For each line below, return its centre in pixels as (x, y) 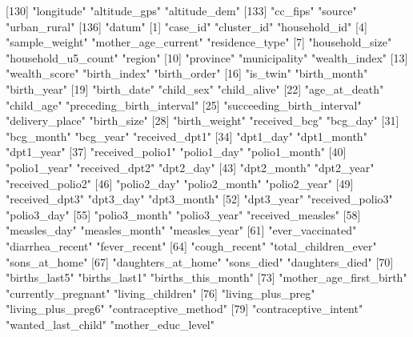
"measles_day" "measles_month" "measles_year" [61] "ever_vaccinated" (181, 230)
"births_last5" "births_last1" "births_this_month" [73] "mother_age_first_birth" (206, 277)
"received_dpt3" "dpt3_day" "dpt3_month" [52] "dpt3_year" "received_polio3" (199, 199)
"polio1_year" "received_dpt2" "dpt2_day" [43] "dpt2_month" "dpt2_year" (190, 167)
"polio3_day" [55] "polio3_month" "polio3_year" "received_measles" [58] (183, 214)
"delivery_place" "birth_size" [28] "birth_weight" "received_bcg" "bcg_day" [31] (202, 120)
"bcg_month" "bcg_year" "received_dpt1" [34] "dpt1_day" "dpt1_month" (186, 136)
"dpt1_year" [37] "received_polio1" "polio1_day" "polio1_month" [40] (176, 152)
